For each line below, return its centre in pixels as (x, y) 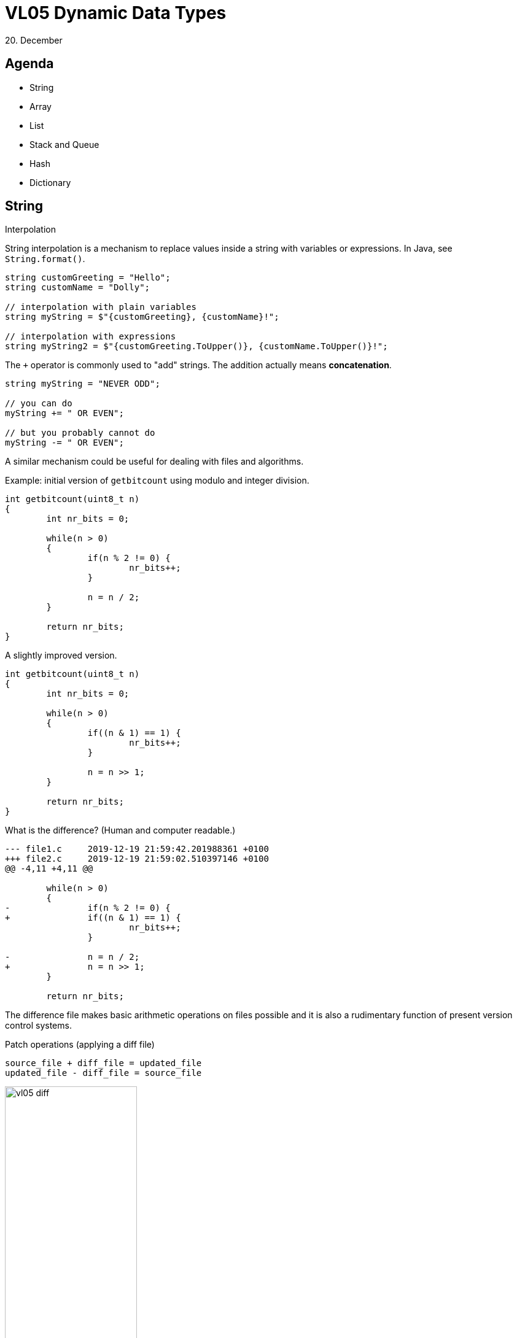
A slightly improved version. (61, 655)
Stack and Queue (64, 144)
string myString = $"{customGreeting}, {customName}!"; (142, 317)
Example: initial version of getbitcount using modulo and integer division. (157, 481)
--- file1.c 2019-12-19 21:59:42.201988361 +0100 (137, 849)
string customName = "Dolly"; (78, 288)
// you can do (39, 404)
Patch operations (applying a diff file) (80, 1045)
